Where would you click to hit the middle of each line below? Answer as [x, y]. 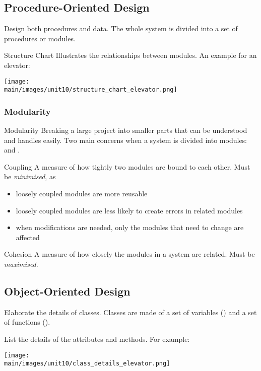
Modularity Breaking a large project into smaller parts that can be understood [126, 130]
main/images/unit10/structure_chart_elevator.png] [91, 90]
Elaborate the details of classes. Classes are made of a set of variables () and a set [130, 312]
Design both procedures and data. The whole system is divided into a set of [121, 28]
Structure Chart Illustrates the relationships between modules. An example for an [130, 55]
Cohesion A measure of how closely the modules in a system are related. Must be [129, 254]
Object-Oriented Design [67, 291]
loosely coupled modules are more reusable [82, 194]
